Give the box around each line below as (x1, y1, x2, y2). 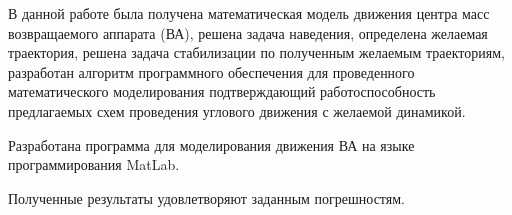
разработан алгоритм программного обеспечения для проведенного (8, 61, 415, 82)
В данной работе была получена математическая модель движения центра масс (8, 3, 490, 23)
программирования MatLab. (8, 154, 180, 175)
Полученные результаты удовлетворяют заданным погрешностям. (8, 187, 405, 208)
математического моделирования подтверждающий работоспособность (8, 81, 436, 102)
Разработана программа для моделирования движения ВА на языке (8, 134, 415, 155)
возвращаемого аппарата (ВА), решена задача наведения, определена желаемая (8, 22, 488, 43)
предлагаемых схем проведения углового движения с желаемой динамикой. (8, 100, 466, 121)
